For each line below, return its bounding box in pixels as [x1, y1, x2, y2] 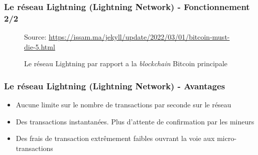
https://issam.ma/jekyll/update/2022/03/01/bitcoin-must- [49, 32, 230, 42]
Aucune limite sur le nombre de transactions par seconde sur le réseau [16, 99, 231, 110]
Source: [24, 32, 47, 42]
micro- [217, 133, 237, 143]
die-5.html [24, 41, 55, 52]
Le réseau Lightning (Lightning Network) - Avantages [4, 79, 225, 92]
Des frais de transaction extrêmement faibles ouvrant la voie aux [16, 133, 215, 143]
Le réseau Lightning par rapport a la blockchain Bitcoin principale [24, 58, 227, 69]
